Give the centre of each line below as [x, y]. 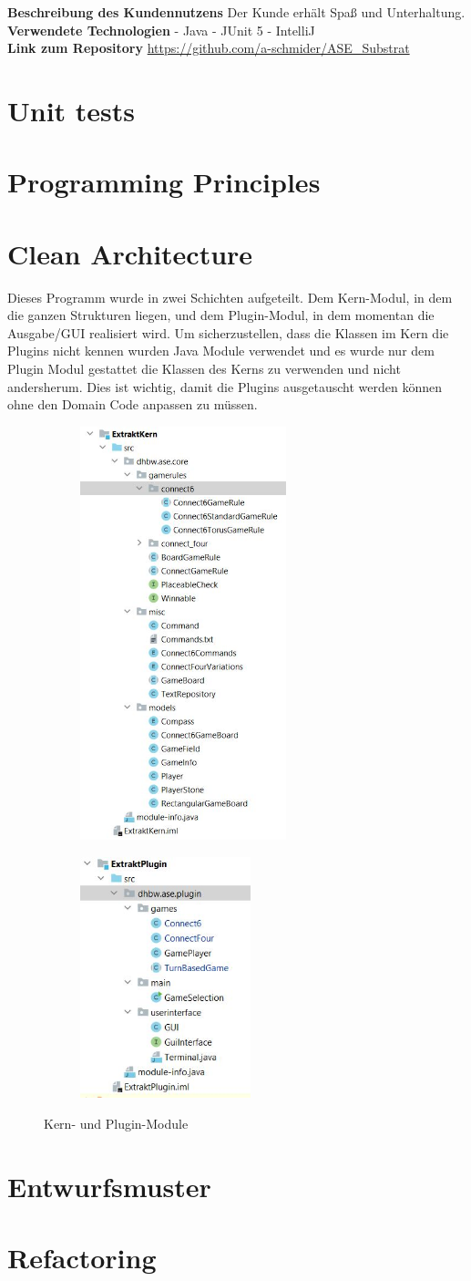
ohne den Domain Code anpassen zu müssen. [133, 404]
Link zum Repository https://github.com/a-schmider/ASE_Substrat [209, 48]
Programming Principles [164, 182]
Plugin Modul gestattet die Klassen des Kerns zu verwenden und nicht [204, 369]
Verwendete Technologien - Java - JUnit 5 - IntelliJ [161, 30]
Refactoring [82, 1258]
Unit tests [72, 110]
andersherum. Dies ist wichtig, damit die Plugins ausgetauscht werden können [225, 386]
